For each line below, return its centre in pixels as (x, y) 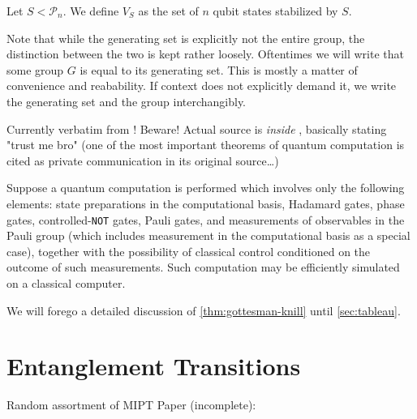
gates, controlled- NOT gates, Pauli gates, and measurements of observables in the (206, 219)
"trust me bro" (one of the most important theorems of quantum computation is (206, 145)
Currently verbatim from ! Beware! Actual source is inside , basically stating (197, 128)
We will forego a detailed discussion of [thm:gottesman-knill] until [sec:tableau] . (204, 310)
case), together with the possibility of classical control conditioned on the (189, 251)
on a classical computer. (66, 282)
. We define (91, 11)
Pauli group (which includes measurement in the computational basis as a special (208, 235)
